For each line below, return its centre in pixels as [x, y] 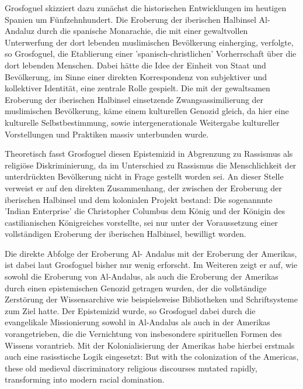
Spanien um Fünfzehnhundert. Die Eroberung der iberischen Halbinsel [130, 19]
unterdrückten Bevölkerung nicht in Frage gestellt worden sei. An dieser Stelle [144, 176]
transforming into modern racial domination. [85, 379]
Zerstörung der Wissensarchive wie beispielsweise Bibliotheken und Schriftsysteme [151, 299]
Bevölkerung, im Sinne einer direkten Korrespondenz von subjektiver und [136, 76]
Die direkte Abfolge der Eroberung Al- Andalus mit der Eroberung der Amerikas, [151, 253]
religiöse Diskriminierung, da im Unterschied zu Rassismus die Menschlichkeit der [151, 165]
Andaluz [20, 31]
